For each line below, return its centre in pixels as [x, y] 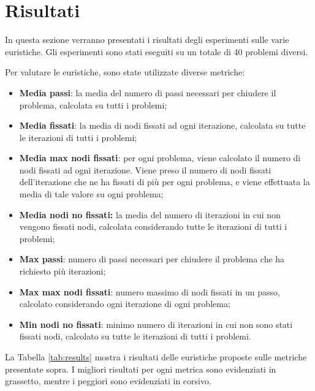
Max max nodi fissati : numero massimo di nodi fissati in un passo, [150, 291]
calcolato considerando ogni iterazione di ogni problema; [125, 304]
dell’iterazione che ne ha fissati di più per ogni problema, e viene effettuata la [165, 182]
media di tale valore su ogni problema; [91, 194]
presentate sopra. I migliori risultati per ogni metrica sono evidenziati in [141, 369]
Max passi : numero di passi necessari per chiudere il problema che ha [152, 259]
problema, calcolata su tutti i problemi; [93, 104]
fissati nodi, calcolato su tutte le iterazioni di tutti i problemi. [135, 336]
